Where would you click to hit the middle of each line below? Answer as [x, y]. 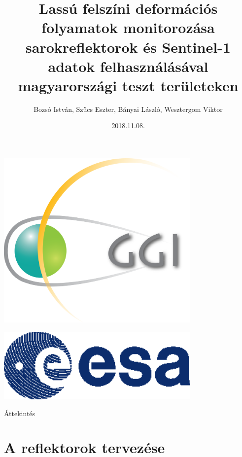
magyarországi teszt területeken [128, 85]
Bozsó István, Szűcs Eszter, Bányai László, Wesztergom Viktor [128, 109]
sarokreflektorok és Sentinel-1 [128, 47]
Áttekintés [20, 413]
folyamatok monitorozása [128, 27]
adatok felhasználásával [128, 66]
